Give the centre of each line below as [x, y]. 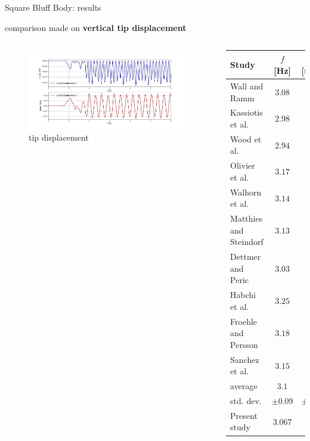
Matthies [247, 218]
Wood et [246, 139]
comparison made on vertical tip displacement [96, 27]
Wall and [247, 86]
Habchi [243, 295]
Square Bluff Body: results [53, 7]
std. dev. [246, 400]
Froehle [244, 321]
